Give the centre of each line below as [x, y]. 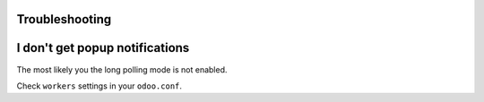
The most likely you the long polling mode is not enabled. [122, 69]
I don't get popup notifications [103, 48]
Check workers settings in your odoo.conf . [99, 86]
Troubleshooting [64, 19]
